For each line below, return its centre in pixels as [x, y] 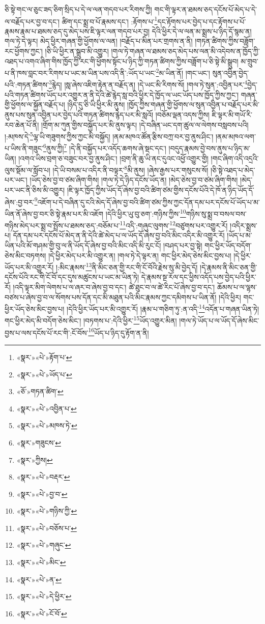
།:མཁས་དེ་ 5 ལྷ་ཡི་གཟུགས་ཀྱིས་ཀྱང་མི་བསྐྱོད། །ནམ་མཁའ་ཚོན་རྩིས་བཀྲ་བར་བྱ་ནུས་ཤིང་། [109, 136]
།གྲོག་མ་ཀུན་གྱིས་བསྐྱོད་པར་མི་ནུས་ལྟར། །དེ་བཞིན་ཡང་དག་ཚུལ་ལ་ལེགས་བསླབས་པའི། [145, 124]
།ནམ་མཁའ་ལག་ [235, 136]
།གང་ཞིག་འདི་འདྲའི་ [235, 158]
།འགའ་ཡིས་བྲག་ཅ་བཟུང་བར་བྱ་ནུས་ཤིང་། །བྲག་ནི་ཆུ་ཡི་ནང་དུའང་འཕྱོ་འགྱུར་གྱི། [113, 158]
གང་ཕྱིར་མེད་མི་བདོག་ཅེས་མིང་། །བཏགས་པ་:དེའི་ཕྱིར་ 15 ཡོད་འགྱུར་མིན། [91, 320]
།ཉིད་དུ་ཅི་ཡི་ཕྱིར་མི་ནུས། [96, 105]
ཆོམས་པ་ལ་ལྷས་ [237, 287]
